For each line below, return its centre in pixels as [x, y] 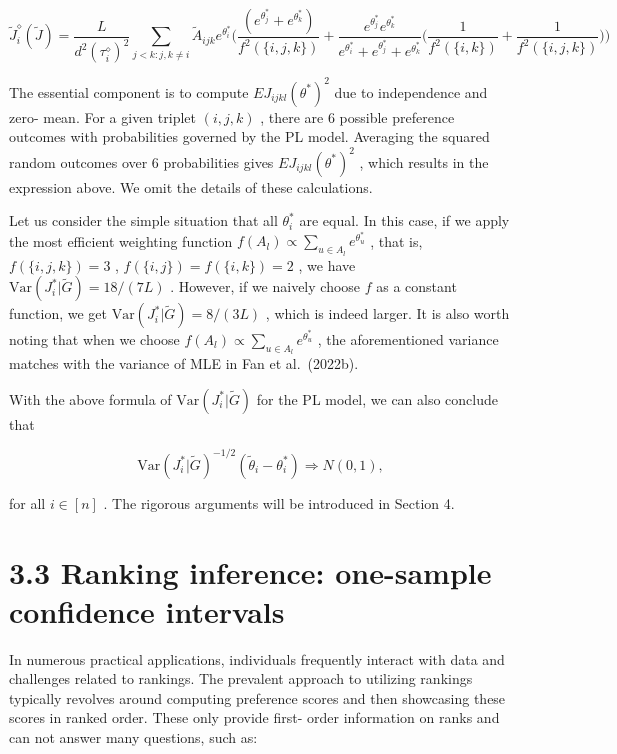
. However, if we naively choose [265, 286]
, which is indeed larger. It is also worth [387, 313]
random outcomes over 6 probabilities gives [141, 161]
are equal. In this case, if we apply [404, 220]
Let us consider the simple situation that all [143, 220]
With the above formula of [90, 398]
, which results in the [424, 161]
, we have [327, 264]
